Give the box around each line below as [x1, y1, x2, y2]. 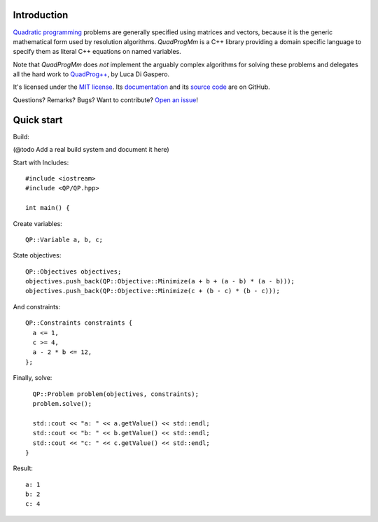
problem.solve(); [32, 400, 92, 407]
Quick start [13, 114, 63, 126]
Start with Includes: [13, 158, 69, 167]
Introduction [13, 9, 69, 21]
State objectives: [13, 251, 62, 260]
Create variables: [13, 219, 62, 227]
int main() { [25, 204, 70, 212]
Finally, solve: [13, 374, 52, 382]
